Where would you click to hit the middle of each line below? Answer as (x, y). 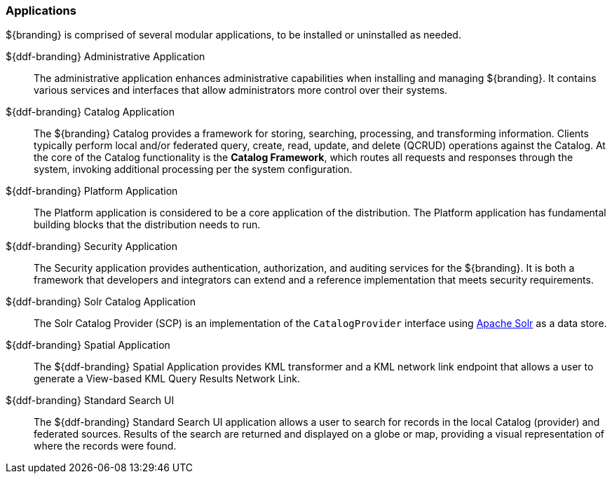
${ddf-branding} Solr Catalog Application (101, 302)
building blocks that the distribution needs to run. (147, 225)
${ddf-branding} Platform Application (92, 191)
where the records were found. (105, 446)
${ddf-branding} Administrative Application (106, 57)
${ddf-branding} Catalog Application (90, 112)
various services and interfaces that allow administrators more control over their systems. (241, 90)
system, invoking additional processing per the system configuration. (193, 169)
